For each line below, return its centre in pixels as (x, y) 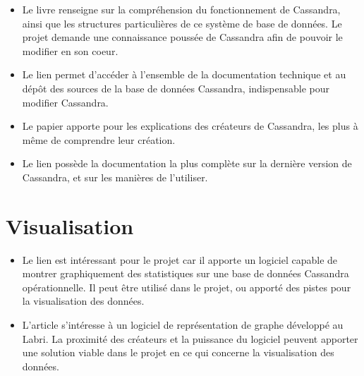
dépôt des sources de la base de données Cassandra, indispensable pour (176, 88)
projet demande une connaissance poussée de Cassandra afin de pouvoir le (182, 37)
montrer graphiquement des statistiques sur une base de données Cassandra (186, 273)
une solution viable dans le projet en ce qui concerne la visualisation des (178, 352)
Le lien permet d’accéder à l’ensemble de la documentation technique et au (184, 74)
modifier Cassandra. (65, 102)
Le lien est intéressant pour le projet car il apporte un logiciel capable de (180, 259)
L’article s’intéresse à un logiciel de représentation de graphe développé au (183, 325)
